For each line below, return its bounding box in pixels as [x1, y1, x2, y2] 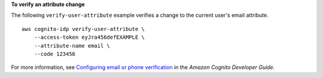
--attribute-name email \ [33, 42, 111, 49]
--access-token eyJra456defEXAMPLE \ [33, 34, 145, 41]
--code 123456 [33, 51, 76, 57]
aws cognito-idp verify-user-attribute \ [22, 26, 145, 32]
